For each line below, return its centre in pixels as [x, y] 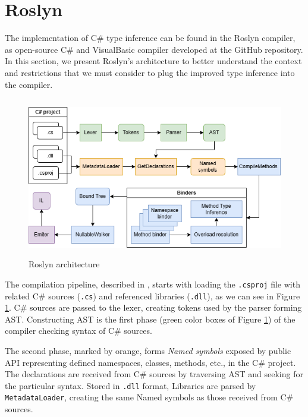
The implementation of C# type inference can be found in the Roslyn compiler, [150, 38]
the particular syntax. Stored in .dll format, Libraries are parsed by [131, 385]
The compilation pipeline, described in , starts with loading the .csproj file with [153, 284]
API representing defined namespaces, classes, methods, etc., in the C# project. [150, 362]
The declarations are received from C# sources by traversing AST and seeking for [154, 374]
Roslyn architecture [64, 264]
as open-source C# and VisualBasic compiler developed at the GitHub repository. [154, 49]
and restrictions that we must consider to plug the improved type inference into [150, 72]
